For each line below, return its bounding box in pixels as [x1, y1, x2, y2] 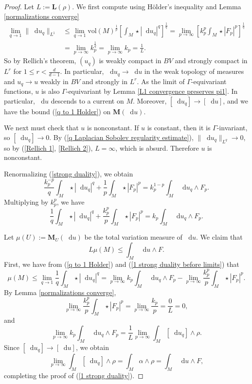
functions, [4, 86, 33, 96]
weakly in [40, 76, 69, 86]
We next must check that [4, 122, 79, 133]
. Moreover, [132, 95, 167, 105]
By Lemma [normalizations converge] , [4, 287, 116, 297]
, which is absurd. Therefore [115, 142, 199, 153]
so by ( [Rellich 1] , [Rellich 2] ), [4, 142, 93, 153]
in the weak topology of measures [144, 66, 244, 76]
